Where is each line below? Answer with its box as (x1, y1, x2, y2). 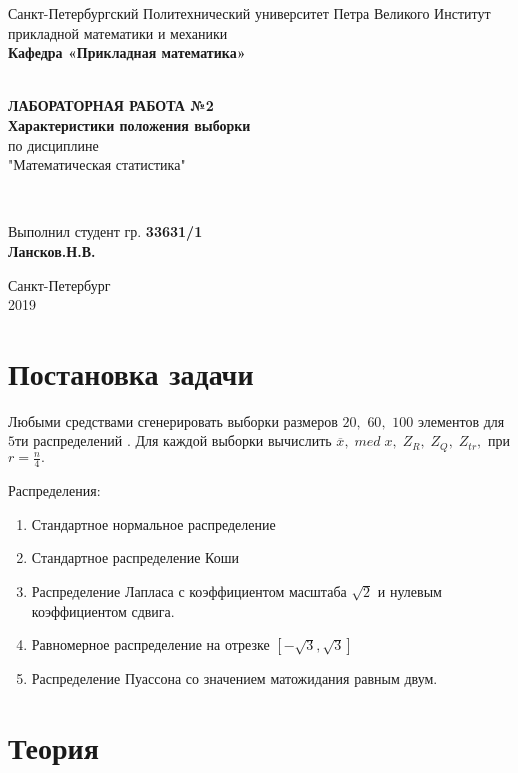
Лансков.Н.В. (8, 240, 96, 261)
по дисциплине (8, 134, 99, 155)
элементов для (417, 410, 505, 431)
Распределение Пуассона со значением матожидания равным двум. (31, 668, 438, 689)
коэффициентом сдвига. (31, 600, 175, 621)
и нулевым (377, 581, 442, 602)
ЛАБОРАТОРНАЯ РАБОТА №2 (8, 95, 214, 116)
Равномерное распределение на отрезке (31, 634, 270, 655)
